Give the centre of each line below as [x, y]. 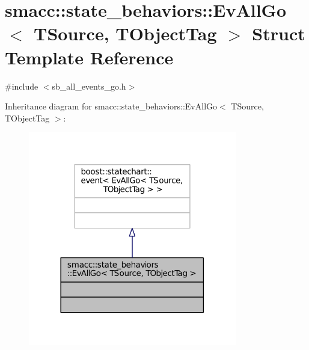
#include [22, 86]
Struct [279, 33]
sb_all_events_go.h [89, 86]
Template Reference [89, 57]
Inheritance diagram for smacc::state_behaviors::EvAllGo [111, 106]
